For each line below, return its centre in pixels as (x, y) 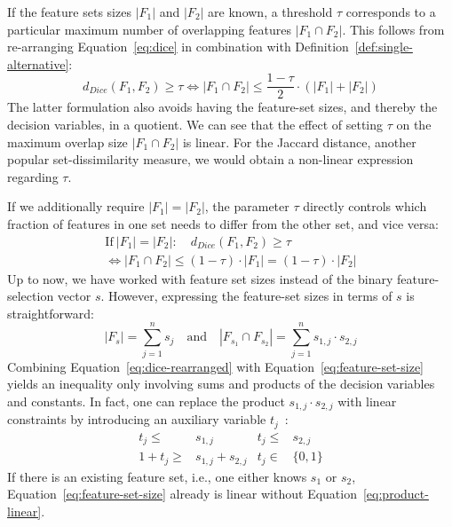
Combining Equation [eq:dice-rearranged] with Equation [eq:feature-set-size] (215, 366)
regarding (33, 176)
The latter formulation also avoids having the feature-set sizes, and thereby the (222, 107)
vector (74, 296)
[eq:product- (396, 494)
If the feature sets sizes (69, 12)
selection (31, 296)
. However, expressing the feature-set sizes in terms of (246, 296)
